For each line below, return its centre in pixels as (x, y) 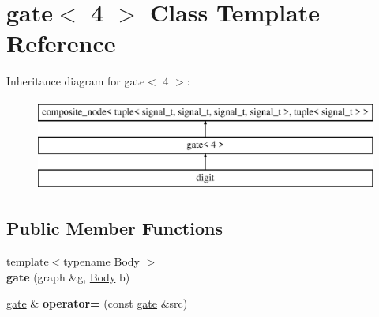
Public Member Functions (114, 228)
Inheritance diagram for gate (76, 81)
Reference (61, 43)
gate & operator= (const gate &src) (97, 303)
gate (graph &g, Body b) (68, 276)
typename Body (101, 261)
